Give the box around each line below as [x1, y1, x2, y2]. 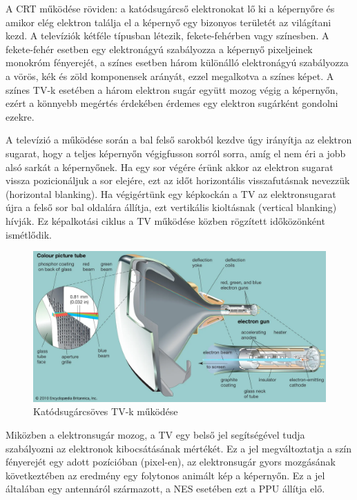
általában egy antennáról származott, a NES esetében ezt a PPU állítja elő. [6, 481, 325, 496]
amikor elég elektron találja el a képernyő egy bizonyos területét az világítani [6, 14, 331, 29]
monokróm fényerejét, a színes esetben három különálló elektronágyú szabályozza [6, 55, 349, 70]
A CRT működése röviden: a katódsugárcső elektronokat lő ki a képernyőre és [6, 1, 335, 15]
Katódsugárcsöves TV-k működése [33, 404, 178, 419]
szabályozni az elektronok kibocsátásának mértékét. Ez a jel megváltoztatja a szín [6, 441, 352, 455]
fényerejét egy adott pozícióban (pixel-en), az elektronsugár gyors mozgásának [6, 454, 336, 469]
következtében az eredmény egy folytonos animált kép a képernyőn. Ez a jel [6, 468, 325, 482]
